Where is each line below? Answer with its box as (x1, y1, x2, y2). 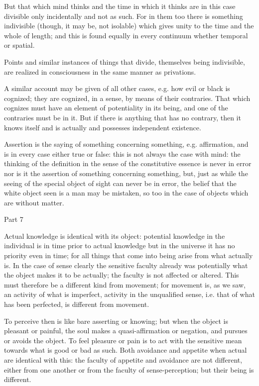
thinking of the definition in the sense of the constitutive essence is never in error (4, 158, 252, 169)
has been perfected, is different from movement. (4, 299, 149, 309)
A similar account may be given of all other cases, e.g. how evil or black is (4, 83, 230, 94)
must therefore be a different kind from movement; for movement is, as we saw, (4, 279, 246, 289)
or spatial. (4, 40, 35, 50)
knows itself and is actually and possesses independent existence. (4, 122, 201, 132)
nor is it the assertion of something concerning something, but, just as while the (4, 168, 248, 178)
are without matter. (4, 197, 64, 207)
